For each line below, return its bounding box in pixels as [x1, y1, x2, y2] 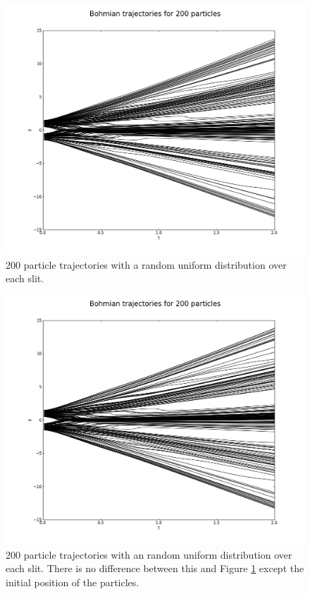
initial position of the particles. [6, 574, 139, 589]
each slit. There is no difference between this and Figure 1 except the [6, 561, 304, 576]
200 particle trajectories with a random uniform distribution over [6, 257, 287, 272]
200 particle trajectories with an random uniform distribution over [6, 547, 292, 562]
